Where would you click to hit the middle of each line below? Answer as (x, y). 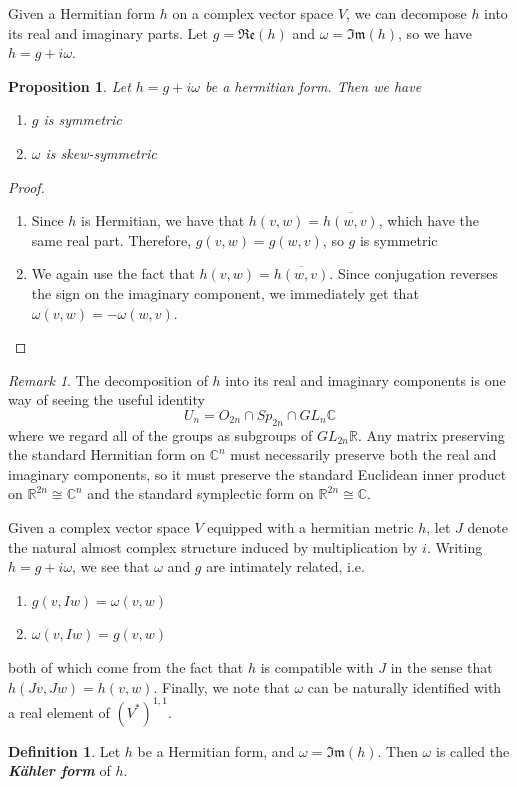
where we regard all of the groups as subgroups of (160, 434)
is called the (472, 750)
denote (487, 527)
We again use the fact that (113, 273)
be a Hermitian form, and (216, 750)
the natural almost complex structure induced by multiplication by (213, 546)
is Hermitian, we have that (163, 220)
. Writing (454, 546)
